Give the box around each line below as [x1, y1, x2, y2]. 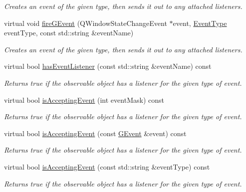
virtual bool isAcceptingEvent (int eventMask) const [4, 94, 164, 105]
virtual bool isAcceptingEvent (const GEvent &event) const [4, 128, 187, 138]
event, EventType [173, 17, 227, 28]
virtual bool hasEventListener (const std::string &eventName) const [4, 61, 212, 71]
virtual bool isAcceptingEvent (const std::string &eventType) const [4, 161, 210, 172]
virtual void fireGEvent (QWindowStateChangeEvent [4, 17, 167, 28]
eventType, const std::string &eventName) [4, 27, 134, 38]
